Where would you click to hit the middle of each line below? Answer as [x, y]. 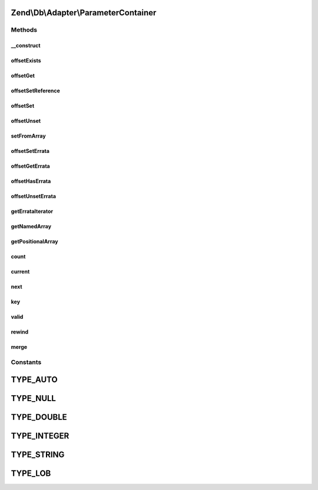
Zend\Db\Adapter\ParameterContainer [84, 13]
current [20, 272]
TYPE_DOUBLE [39, 417]
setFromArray [29, 136]
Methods [24, 30]
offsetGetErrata [30, 166]
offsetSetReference [35, 91]
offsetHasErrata [31, 181]
